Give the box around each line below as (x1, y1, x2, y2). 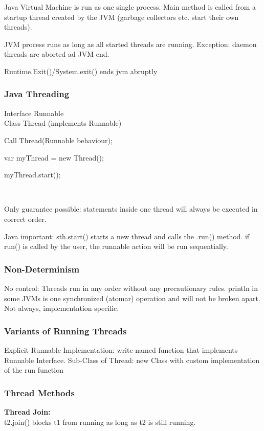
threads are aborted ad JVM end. (4, 49, 109, 59)
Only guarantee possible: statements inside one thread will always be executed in (4, 203, 258, 214)
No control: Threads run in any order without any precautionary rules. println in (4, 282, 258, 293)
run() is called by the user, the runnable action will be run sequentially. (4, 241, 228, 252)
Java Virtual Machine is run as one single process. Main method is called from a (4, 2, 256, 12)
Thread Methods (4, 386, 75, 399)
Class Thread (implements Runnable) (4, 118, 122, 128)
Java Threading (4, 87, 70, 100)
